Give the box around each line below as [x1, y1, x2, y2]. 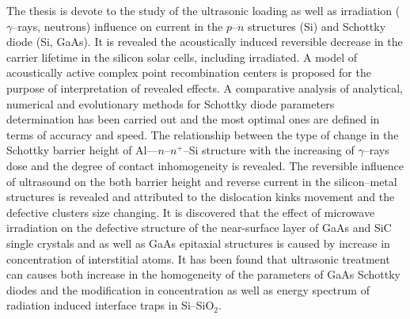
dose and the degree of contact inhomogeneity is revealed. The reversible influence [6, 157, 404, 173]
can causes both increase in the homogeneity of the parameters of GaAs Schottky [6, 266, 401, 283]
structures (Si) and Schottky [247, 17, 386, 34]
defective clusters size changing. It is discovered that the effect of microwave [6, 203, 375, 220]
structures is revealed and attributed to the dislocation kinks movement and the [6, 188, 395, 205]
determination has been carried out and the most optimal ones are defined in [6, 111, 380, 127]
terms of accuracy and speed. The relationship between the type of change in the [6, 126, 399, 142]
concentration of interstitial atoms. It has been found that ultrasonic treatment [6, 250, 390, 267]
